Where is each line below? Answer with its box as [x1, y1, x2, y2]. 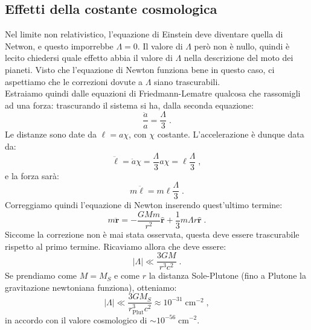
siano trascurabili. [154, 75, 220, 87]
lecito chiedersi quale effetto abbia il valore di [5, 51, 173, 64]
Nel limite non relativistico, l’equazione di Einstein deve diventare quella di [5, 28, 283, 40]
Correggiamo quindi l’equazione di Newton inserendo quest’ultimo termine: [5, 198, 283, 211]
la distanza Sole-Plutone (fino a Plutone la [149, 269, 306, 282]
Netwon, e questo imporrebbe [5, 39, 114, 52]
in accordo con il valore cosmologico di [5, 313, 147, 326]
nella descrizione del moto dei [184, 51, 293, 64]
